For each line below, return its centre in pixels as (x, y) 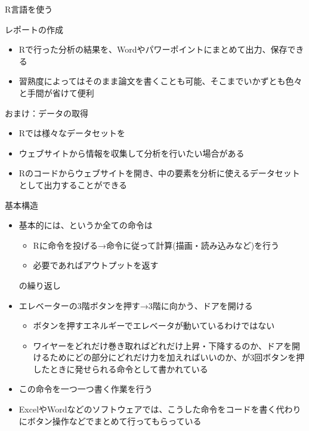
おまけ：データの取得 (47, 113)
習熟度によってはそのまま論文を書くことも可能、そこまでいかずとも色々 (160, 81)
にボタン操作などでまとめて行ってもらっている (110, 421)
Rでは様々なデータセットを (72, 133)
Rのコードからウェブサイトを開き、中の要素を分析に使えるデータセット (159, 173)
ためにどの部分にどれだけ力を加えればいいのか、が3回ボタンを (173, 357)
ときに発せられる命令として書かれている (129, 369)
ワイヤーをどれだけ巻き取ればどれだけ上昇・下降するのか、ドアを (162, 345)
